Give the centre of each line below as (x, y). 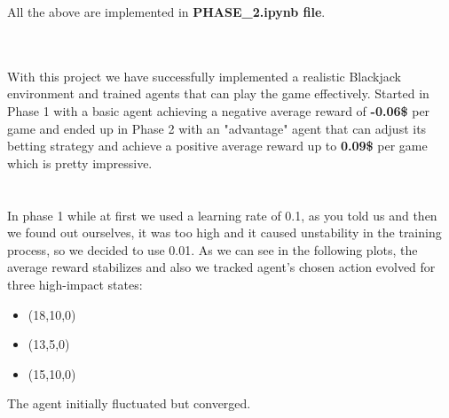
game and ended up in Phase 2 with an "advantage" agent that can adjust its (217, 128)
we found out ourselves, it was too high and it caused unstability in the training (224, 232)
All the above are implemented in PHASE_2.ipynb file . (166, 12)
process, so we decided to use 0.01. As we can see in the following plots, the (213, 249)
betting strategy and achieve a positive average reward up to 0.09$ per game (217, 146)
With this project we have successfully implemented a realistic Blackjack (204, 76)
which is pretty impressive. (80, 163)
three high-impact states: (75, 284)
